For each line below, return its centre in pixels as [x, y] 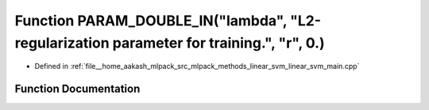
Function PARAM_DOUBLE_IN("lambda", [151, 21]
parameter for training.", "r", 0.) [218, 43]
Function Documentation [77, 89]
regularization [62, 43]
